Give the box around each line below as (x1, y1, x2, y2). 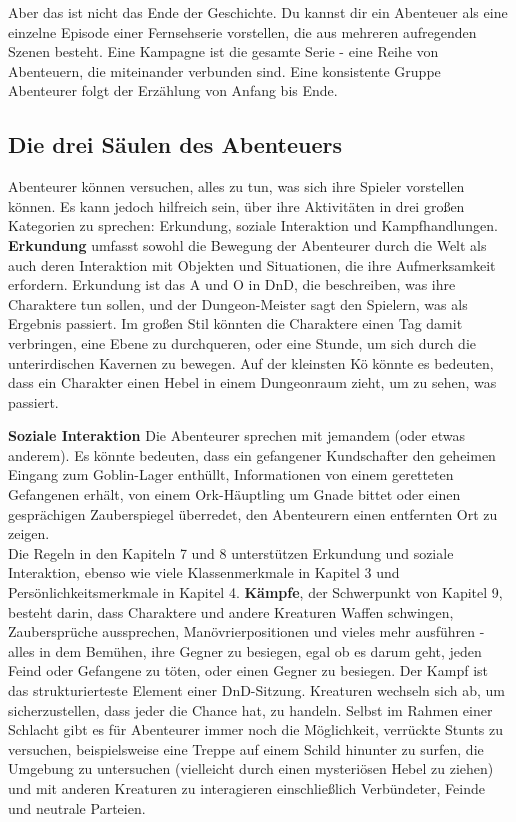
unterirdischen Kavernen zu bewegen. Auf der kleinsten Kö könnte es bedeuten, (8, 352, 494, 373)
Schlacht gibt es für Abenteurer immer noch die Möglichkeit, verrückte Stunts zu (8, 719, 504, 740)
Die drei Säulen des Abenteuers (8, 129, 342, 160)
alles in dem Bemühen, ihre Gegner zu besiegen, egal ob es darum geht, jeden (8, 640, 482, 661)
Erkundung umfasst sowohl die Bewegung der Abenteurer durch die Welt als (8, 234, 487, 255)
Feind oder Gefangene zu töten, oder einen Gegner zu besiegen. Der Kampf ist (8, 660, 489, 681)
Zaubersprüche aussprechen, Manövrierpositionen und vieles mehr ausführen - (8, 621, 485, 642)
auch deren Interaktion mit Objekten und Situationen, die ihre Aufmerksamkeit (8, 254, 496, 275)
